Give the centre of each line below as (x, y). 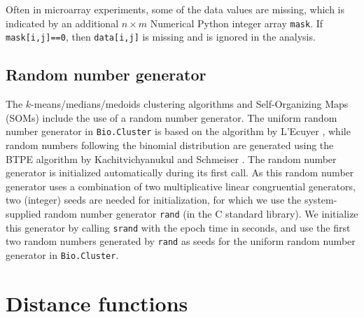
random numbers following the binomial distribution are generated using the (170, 145)
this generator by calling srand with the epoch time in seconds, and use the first (178, 227)
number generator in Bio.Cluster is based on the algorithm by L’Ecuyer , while (178, 131)
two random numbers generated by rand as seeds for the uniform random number (181, 241)
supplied (23, 213)
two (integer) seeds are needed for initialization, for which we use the (154, 200)
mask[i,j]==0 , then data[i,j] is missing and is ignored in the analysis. (161, 37)
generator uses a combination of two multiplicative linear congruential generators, (181, 186)
